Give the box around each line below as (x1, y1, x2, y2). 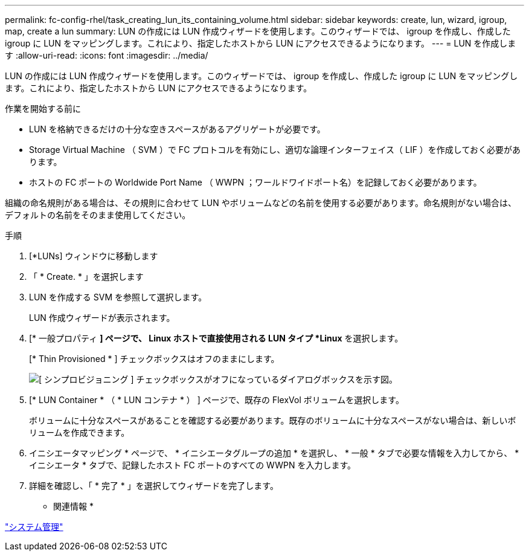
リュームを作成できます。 (29, 427, 130, 438)
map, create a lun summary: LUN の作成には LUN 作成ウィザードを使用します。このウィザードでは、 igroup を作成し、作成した (5, 26, 511, 36)
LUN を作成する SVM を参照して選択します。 (29, 292, 207, 302)
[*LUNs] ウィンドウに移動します (29, 251, 158, 261)
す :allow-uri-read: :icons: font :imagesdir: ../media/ (5, 50, 208, 60)
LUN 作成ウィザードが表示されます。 (29, 312, 175, 323)
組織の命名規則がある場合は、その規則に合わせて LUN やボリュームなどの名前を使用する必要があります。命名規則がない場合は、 (5, 198, 516, 208)
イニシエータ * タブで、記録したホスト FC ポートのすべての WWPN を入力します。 (29, 460, 356, 470)
